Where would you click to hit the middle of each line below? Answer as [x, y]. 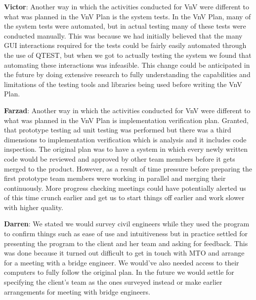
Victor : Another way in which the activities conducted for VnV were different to [127, 6]
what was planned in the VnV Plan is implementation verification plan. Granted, [126, 120]
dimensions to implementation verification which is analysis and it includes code [125, 139]
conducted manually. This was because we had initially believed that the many [123, 35]
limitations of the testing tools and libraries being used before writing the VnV [123, 84]
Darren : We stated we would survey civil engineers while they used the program [127, 224]
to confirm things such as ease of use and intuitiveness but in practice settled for [126, 234]
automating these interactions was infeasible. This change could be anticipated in [127, 64]
